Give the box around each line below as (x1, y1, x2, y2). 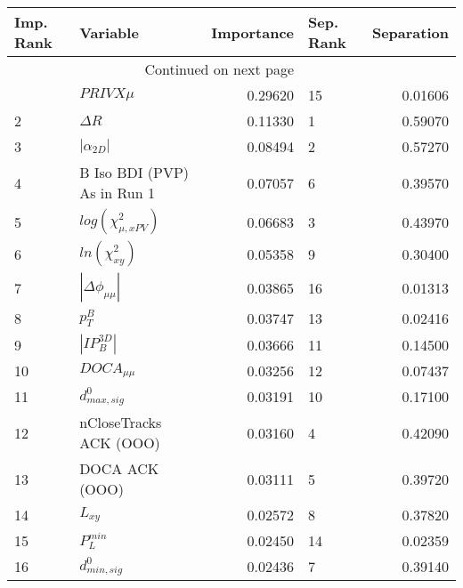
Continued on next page (144, 59, 294, 79)
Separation (371, 21, 449, 43)
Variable (79, 21, 139, 43)
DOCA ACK (79, 458, 159, 479)
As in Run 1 (79, 182, 155, 203)
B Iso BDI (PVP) (79, 162, 190, 182)
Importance (211, 21, 294, 43)
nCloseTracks (79, 412, 162, 432)
